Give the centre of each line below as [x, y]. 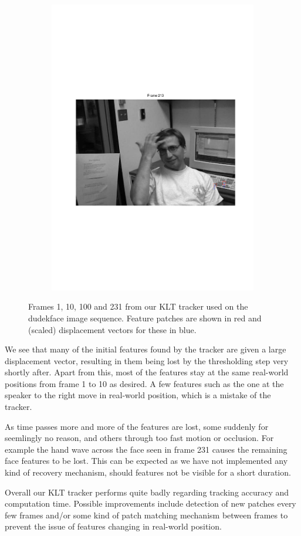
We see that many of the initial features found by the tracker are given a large [146, 349]
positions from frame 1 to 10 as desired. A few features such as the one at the [144, 383]
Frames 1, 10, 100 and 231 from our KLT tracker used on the [138, 306]
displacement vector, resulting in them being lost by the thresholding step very [147, 360]
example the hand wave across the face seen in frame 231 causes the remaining [146, 449]
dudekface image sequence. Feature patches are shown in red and [145, 318]
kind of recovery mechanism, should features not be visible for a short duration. [148, 472]
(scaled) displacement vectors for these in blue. [112, 329]
